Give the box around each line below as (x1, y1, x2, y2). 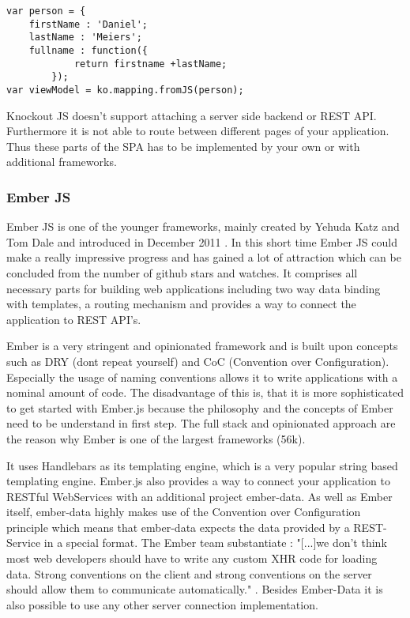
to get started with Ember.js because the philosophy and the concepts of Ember (6, 399, 393, 416)
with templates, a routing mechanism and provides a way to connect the (6, 296, 356, 312)
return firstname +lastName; (73, 58, 228, 70)
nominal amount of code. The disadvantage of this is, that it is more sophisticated (6, 384, 404, 401)
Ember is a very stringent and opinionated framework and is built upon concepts (6, 337, 398, 354)
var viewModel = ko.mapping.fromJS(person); (6, 84, 244, 96)
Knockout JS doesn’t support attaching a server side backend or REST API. (6, 107, 377, 123)
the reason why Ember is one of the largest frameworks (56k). (6, 430, 306, 447)
